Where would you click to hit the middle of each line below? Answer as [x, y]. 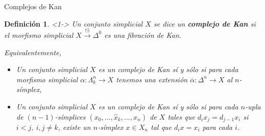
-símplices [70, 116]
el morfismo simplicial [39, 35]
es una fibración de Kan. [143, 35]
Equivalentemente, [33, 52]
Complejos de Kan [33, 6]
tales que [181, 116]
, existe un [74, 127]
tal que [161, 127]
